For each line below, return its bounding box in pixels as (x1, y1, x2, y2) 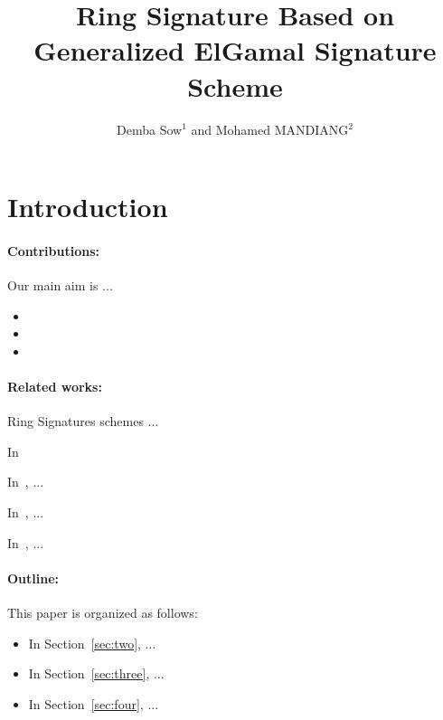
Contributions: (7, 241, 99, 260)
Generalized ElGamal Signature (33, 32, 437, 69)
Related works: (7, 377, 102, 396)
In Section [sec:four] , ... (28, 694, 159, 713)
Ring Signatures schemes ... (7, 412, 159, 431)
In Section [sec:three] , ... (28, 664, 165, 683)
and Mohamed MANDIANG (191, 119, 349, 138)
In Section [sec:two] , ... (28, 633, 156, 652)
